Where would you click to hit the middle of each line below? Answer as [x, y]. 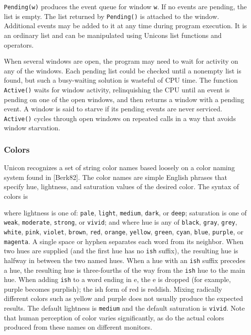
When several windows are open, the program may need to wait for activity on [121, 61]
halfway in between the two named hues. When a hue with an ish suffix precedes [125, 260]
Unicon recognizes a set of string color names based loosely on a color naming [119, 167]
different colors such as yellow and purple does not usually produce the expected [124, 298]
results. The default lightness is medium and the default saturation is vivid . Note [125, 308]
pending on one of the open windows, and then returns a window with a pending [124, 99]
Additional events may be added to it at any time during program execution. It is [125, 26]
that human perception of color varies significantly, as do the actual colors [114, 317]
